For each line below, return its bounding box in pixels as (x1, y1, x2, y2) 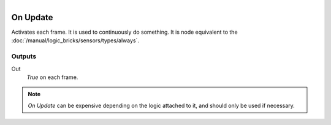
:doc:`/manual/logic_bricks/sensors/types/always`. (11, 37, 140, 44)
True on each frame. (26, 74, 78, 81)
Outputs (11, 52, 37, 61)
